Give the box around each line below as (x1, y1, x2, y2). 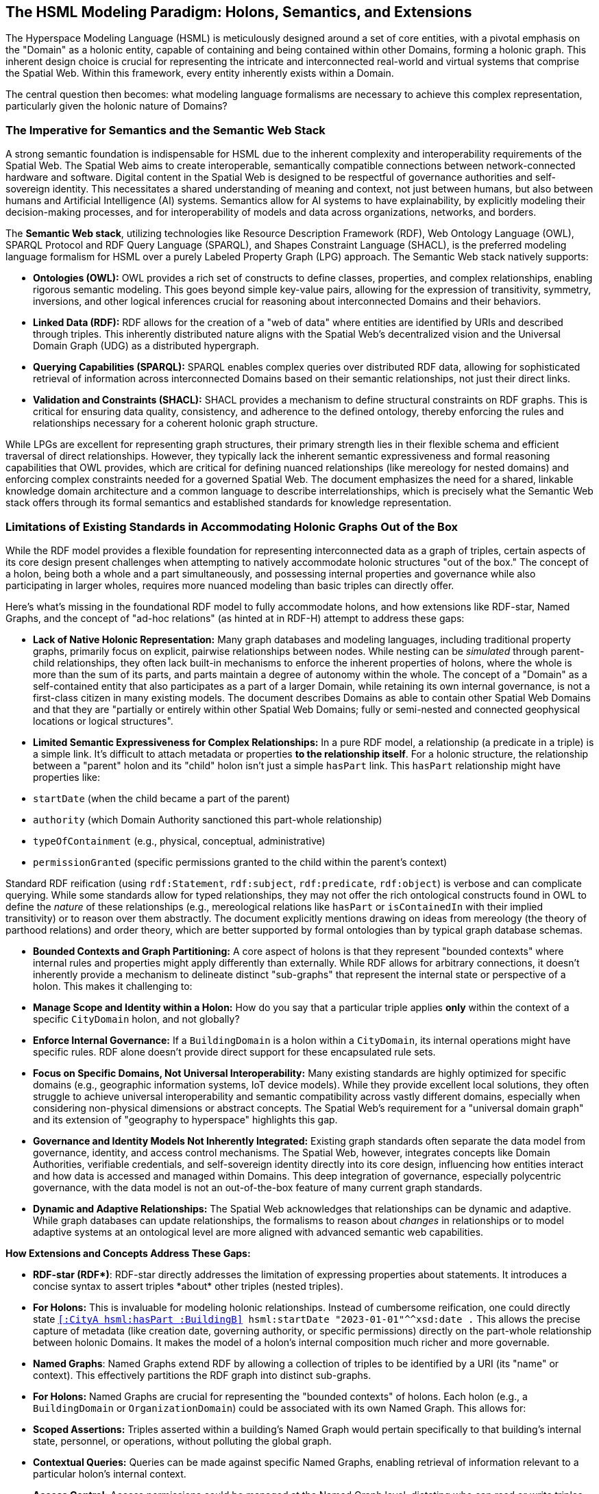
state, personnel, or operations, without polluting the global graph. (33, 1434, 332, 1447)
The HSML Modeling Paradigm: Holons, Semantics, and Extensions (5, 3, 472, 21)
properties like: (33, 771, 101, 783)
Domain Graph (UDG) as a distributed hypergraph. (33, 340, 259, 352)
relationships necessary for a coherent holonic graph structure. (33, 417, 318, 429)
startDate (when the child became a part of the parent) (33, 792, 291, 804)
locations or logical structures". (33, 714, 173, 727)
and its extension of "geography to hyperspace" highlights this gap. (33, 1113, 338, 1125)
